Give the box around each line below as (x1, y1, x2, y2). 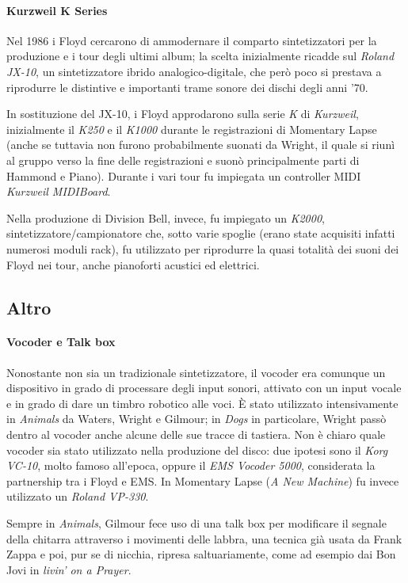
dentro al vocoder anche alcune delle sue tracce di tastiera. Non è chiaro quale (6, 426, 386, 443)
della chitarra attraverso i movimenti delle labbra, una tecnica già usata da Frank (6, 530, 402, 547)
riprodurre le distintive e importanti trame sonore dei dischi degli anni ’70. (6, 78, 368, 95)
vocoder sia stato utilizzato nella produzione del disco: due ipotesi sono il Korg (6, 441, 388, 458)
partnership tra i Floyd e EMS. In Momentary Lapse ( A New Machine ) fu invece (6, 472, 399, 489)
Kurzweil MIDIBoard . (6, 183, 111, 200)
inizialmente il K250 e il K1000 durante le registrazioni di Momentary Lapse (6, 120, 377, 137)
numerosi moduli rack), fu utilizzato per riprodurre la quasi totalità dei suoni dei (6, 240, 399, 257)
